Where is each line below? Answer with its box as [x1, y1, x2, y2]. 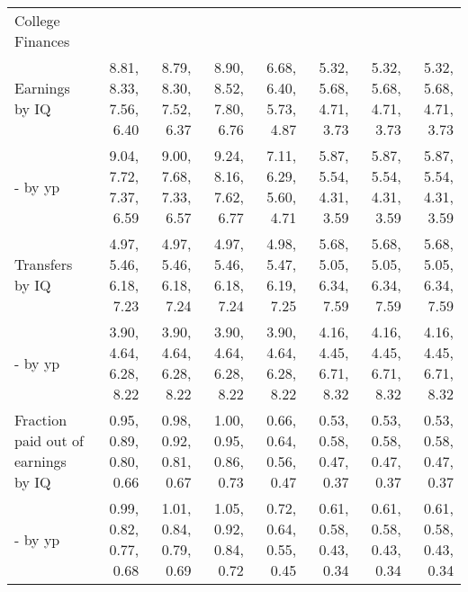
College [14, 10, 60, 31]
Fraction [14, 409, 67, 430]
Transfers [14, 254, 73, 274]
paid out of [14, 430, 84, 451]
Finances [14, 31, 70, 51]
